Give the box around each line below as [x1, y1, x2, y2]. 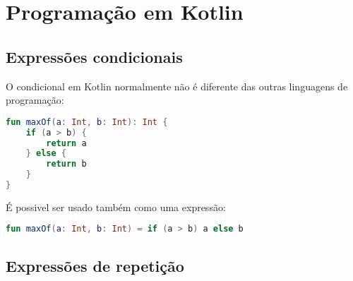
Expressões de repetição [6, 254, 184, 276]
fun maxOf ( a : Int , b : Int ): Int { [6, 116, 168, 127]
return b [46, 159, 87, 169]
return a [46, 138, 87, 148]
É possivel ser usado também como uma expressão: [6, 199, 226, 214]
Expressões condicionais [6, 45, 183, 67]
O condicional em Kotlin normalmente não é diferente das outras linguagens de [6, 78, 348, 93]
